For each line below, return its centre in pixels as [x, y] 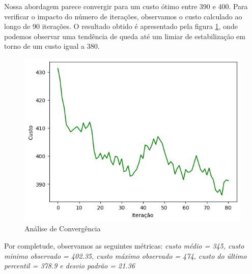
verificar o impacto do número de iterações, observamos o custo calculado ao [123, 16]
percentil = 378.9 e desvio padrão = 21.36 [69, 266]
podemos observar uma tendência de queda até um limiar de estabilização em [125, 36]
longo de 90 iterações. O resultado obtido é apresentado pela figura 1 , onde [121, 26]
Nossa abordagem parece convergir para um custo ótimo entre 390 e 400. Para [126, 6]
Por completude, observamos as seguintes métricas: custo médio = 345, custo [124, 245]
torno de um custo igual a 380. [52, 46]
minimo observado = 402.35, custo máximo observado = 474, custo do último [125, 255]
